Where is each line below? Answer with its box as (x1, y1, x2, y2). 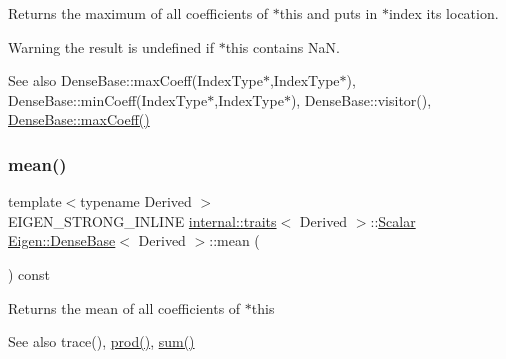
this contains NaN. (225, 36, 340, 57)
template (8, 191, 62, 212)
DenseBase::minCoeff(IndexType (8, 89, 208, 110)
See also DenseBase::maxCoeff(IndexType (8, 70, 263, 91)
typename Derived (80, 191, 192, 212)
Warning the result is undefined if (8, 36, 215, 57)
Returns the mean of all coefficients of (8, 297, 241, 318)
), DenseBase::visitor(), (290, 89, 432, 110)
